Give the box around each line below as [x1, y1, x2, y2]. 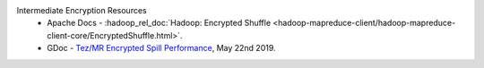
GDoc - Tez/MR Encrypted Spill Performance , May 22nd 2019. [47, 43, 277, 54]
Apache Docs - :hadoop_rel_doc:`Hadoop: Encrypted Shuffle [47, 18, 272, 29]
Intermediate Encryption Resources [16, 5, 147, 15]
